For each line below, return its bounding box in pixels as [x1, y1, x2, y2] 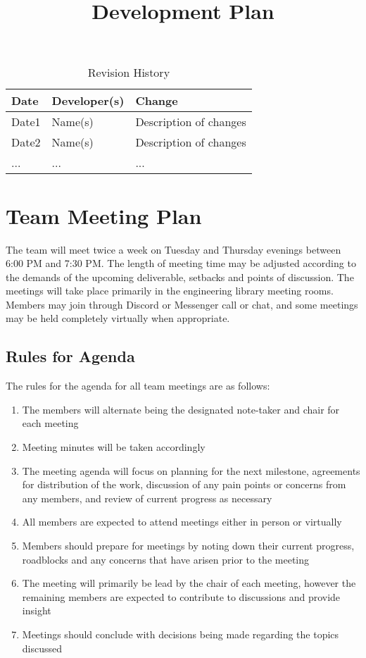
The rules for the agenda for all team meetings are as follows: [6, 378, 270, 393]
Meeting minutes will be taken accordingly [22, 440, 206, 454]
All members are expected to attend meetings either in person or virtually [22, 514, 342, 529]
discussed [22, 640, 63, 655]
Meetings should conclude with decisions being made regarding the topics [22, 626, 339, 641]
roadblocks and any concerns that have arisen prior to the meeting [22, 552, 309, 566]
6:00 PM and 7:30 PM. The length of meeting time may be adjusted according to [6, 256, 356, 271]
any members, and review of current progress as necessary [22, 490, 272, 505]
